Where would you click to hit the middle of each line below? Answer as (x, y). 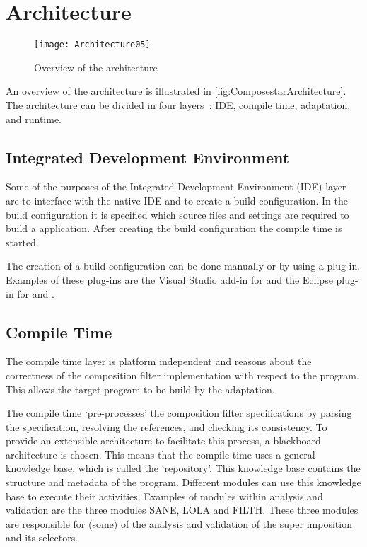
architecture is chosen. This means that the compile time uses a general (161, 454)
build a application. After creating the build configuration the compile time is (174, 228)
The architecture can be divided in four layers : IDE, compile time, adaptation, (178, 104)
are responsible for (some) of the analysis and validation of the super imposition (179, 523)
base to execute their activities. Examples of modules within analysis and (164, 496)
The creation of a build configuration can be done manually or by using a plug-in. (183, 266)
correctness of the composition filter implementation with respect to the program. (182, 375)
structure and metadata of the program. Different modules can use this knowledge (183, 482)
